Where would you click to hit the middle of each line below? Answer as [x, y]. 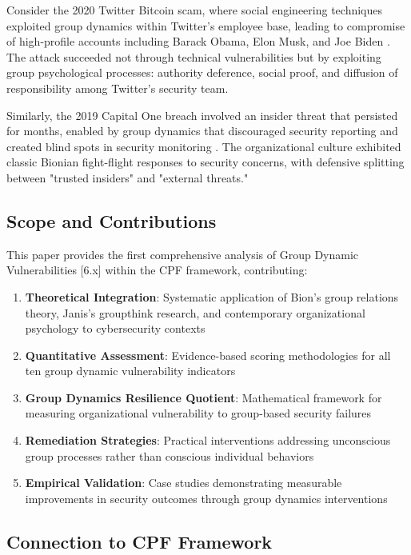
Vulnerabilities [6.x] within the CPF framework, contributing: [157, 270]
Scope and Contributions [112, 220]
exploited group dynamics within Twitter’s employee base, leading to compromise [206, 25]
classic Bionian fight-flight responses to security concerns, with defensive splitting [205, 162]
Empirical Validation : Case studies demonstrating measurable [184, 483]
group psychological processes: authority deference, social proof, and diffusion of [202, 72]
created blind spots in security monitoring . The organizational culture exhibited [204, 146]
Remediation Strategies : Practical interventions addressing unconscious [208, 440]
